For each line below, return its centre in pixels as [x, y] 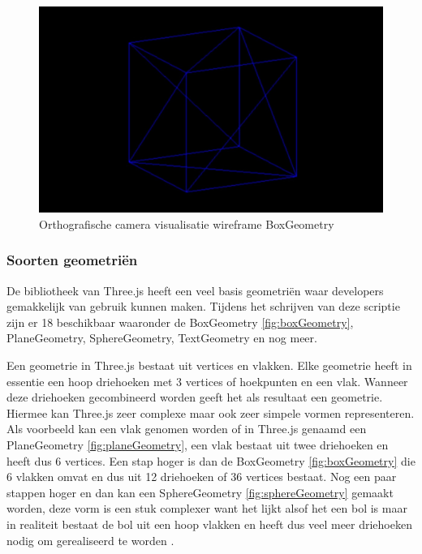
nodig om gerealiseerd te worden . [90, 540]
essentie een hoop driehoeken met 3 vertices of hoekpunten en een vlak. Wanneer [207, 381]
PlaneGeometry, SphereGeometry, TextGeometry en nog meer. [162, 338]
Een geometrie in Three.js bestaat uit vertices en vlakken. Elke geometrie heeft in [209, 365]
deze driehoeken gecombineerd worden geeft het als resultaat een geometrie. [195, 397]
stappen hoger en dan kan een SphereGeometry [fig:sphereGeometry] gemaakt [200, 492]
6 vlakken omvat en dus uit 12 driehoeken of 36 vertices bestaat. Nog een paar [202, 477]
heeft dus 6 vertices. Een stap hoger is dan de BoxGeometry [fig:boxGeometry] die [211, 460]
